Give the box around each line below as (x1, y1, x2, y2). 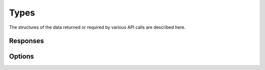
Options (9, 52, 34, 61)
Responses (9, 37, 44, 45)
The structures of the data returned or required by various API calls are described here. (9, 24, 186, 30)
